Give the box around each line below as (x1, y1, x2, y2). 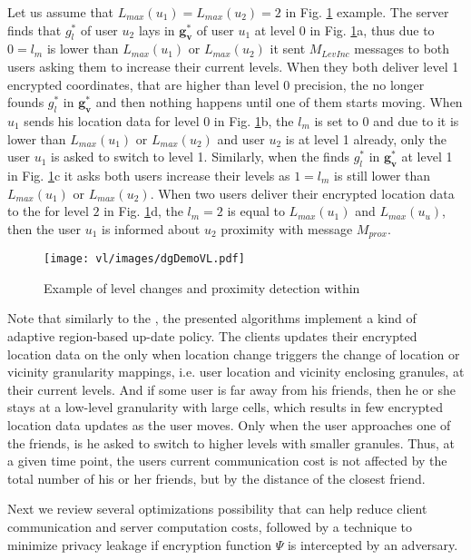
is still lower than (334, 165, 431, 184)
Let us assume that (7, 3, 114, 21)
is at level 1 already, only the (285, 129, 446, 148)
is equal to (227, 201, 285, 221)
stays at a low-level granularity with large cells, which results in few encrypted (7, 398, 444, 417)
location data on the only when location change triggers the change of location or (7, 344, 460, 363)
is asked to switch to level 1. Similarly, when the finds (51, 147, 349, 166)
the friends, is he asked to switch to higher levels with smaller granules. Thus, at (7, 433, 456, 452)
